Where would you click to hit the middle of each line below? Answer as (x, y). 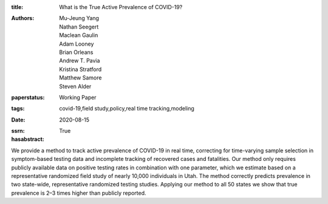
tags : (18, 109)
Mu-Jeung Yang (79, 18)
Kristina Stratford (80, 69)
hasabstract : (28, 139)
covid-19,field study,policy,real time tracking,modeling (127, 109)
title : (17, 7)
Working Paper (78, 97)
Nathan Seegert (79, 27)
